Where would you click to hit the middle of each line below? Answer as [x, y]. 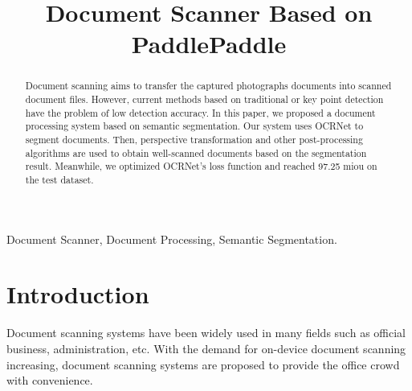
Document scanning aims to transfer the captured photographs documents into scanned [208, 86]
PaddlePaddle [209, 44]
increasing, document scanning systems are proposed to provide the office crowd [203, 364]
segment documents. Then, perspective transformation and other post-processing [194, 139]
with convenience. [50, 380]
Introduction [78, 294]
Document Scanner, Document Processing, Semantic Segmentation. [172, 239]
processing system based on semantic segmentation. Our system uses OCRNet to [194, 126]
